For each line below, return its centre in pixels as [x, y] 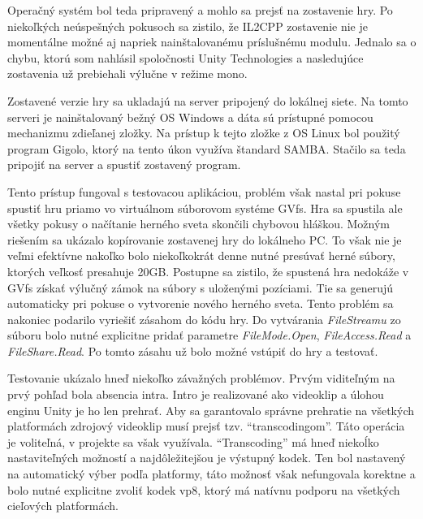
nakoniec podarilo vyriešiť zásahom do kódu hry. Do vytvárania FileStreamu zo [204, 319]
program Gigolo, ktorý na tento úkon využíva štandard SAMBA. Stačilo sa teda [207, 148]
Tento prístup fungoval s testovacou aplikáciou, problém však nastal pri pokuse [204, 191]
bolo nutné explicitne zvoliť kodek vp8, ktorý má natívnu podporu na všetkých [204, 489]
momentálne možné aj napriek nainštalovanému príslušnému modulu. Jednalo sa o [212, 42]
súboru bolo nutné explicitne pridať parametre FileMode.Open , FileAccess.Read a [209, 335]
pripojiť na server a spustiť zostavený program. [124, 164]
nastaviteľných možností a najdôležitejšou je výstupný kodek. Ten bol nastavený [207, 458]
